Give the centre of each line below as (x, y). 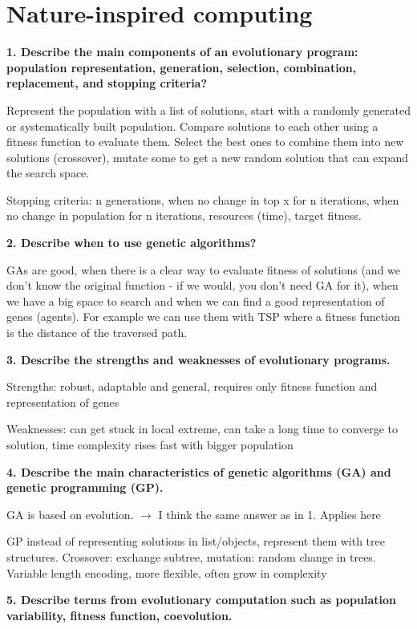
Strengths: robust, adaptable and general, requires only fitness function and (192, 386)
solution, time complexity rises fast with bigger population (150, 444)
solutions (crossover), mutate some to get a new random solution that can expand (208, 157)
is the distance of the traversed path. (97, 333)
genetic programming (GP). (85, 487)
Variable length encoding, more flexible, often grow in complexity (167, 572)
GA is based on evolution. (70, 514)
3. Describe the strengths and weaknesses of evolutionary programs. (198, 359)
